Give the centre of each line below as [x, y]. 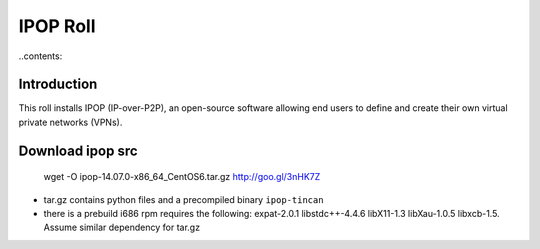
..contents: [40, 56]
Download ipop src [78, 150]
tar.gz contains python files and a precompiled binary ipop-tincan [183, 199]
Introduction [58, 84]
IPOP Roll [57, 26]
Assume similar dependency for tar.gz [121, 227]
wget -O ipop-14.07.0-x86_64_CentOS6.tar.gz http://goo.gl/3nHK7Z [182, 177]
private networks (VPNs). [70, 122]
